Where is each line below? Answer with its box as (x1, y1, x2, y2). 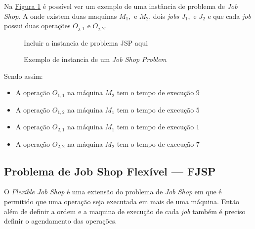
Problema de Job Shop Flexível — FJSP (4, 163, 216, 178)
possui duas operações (4, 20, 71, 31)
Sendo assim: (4, 70, 43, 81)
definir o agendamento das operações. (4, 216, 117, 226)
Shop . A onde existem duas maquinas (4, 10, 117, 21)
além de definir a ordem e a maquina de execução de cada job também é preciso (4, 206, 246, 216)
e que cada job (208, 10, 251, 21)
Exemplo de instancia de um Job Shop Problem (24, 54, 167, 64)
